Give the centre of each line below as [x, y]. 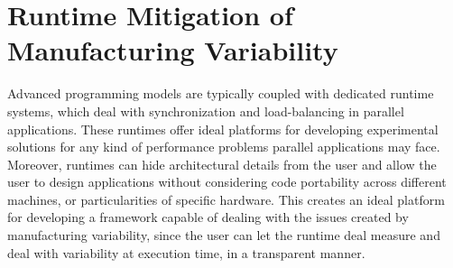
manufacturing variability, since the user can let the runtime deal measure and [224, 235]
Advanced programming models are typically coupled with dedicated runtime [221, 93]
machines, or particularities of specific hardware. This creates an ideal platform [226, 199]
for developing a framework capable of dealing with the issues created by [208, 217]
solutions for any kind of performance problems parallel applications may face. [224, 147]
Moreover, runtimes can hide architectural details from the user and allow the [222, 164]
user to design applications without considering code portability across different [227, 182]
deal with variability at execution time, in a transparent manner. [186, 252]
